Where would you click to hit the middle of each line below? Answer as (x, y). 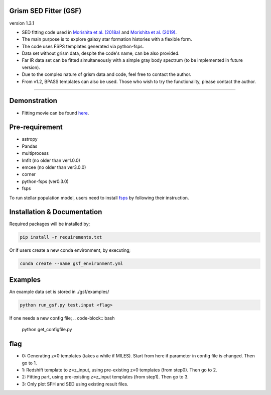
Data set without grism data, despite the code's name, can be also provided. (101, 53)
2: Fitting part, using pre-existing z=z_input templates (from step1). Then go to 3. (105, 377)
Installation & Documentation (56, 212)
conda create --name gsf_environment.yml (72, 264)
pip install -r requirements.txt (61, 237)
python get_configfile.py (47, 330)
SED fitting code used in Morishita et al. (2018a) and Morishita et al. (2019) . (99, 32)
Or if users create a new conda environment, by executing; (70, 250)
